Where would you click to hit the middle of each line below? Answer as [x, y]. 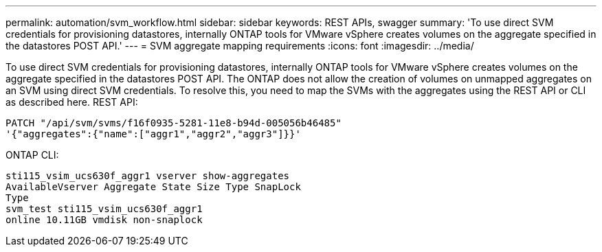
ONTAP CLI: [32, 155]
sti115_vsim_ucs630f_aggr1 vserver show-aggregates [148, 176]
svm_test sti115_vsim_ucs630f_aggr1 [104, 209]
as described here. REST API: [72, 102]
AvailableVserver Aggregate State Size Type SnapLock [153, 187]
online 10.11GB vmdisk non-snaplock [104, 220]
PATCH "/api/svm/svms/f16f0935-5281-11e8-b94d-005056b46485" [174, 123]
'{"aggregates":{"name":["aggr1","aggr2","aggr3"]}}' [153, 134]
